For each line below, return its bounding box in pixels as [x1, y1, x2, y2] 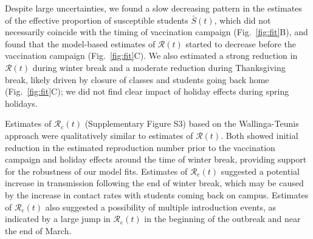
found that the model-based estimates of [5, 37, 156, 50]
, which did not [214, 13, 271, 26]
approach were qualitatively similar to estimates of [5, 129, 193, 141]
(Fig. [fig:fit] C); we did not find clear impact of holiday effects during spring [5, 85, 289, 98]
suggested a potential [221, 164, 300, 177]
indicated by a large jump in [5, 212, 111, 225]
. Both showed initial [221, 129, 298, 141]
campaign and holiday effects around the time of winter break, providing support [5, 153, 307, 166]
